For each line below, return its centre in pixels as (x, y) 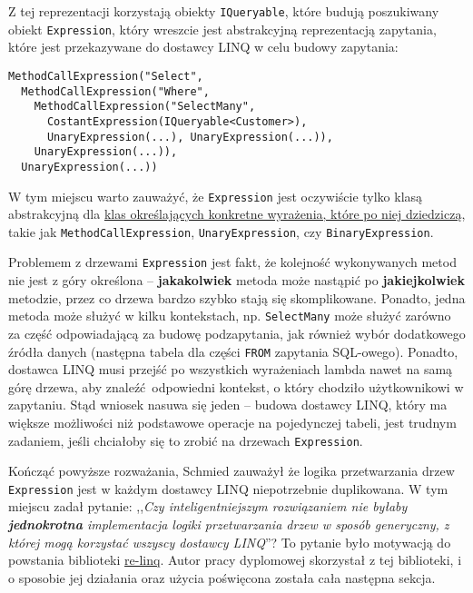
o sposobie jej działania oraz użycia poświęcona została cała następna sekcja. (222, 577)
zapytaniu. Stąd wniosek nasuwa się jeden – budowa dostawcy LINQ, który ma (228, 405)
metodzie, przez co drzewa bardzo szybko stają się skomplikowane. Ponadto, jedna (237, 297)
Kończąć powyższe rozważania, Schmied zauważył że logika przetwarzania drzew (232, 471)
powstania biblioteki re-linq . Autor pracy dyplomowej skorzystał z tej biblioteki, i (235, 560)
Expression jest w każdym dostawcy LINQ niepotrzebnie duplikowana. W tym (228, 488)
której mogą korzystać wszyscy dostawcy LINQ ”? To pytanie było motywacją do (230, 542)
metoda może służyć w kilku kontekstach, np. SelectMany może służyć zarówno (230, 316)
